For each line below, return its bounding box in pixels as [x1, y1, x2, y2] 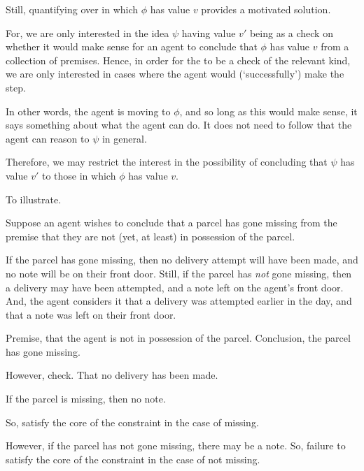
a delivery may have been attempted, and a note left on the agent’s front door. [6, 280, 344, 294]
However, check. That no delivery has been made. [6, 368, 218, 382]
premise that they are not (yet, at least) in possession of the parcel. [6, 229, 295, 243]
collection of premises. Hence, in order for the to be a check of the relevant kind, [6, 52, 351, 67]
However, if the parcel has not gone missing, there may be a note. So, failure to [6, 438, 346, 453]
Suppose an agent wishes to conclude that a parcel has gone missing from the [6, 215, 337, 230]
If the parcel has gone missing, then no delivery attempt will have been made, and [6, 252, 358, 267]
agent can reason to [6, 131, 90, 145]
